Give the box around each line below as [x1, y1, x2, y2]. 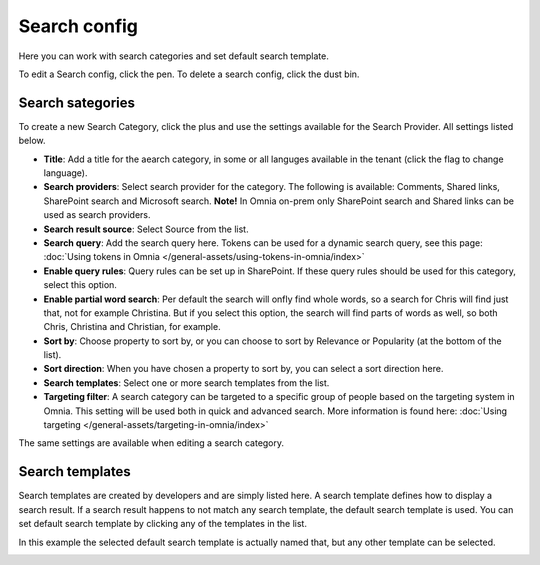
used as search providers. [43, 209, 151, 221]
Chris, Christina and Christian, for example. [43, 321, 221, 333]
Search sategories [18, 94, 135, 111]
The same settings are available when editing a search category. [18, 437, 285, 449]
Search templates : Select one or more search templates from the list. [43, 376, 330, 389]
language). [43, 167, 88, 179]
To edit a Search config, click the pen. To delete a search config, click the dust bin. [18, 68, 360, 80]
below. [18, 135, 46, 147]
